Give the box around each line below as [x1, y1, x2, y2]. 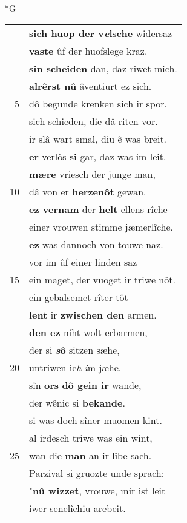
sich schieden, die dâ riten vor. [29, 113, 158, 128]
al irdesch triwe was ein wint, [29, 430, 153, 445]
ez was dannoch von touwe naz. [29, 237, 163, 251]
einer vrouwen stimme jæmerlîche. [29, 219, 173, 234]
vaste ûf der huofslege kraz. [29, 43, 148, 58]
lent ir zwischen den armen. [29, 307, 157, 322]
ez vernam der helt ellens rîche [29, 201, 168, 216]
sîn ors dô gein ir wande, [29, 377, 142, 392]
